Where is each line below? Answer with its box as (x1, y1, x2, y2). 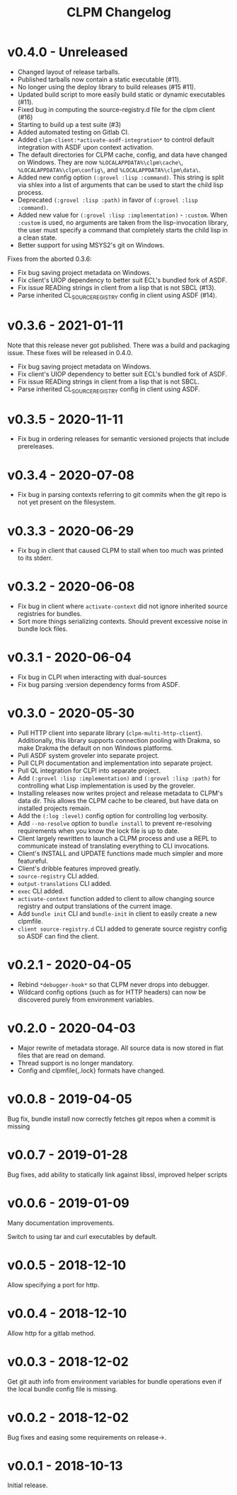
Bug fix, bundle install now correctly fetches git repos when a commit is (7, 1114, 216, 1123)
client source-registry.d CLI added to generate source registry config (17, 924, 228, 933)
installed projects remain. (17, 804, 92, 812)
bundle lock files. (17, 625, 68, 633)
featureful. (17, 857, 48, 866)
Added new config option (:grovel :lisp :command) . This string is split (17, 173, 224, 181)
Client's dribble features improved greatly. (17, 864, 141, 873)
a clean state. (17, 233, 57, 242)
